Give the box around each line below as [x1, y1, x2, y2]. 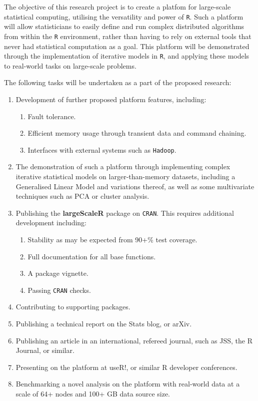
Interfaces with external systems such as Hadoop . [27, 144, 176, 155]
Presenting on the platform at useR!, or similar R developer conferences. [15, 361, 237, 372]
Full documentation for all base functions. [27, 251, 156, 261]
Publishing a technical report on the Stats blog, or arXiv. [15, 318, 192, 329]
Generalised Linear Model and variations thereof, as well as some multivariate [15, 181, 254, 191]
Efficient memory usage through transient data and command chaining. [27, 128, 246, 138]
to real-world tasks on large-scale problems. [4, 60, 136, 71]
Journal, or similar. [15, 345, 74, 355]
